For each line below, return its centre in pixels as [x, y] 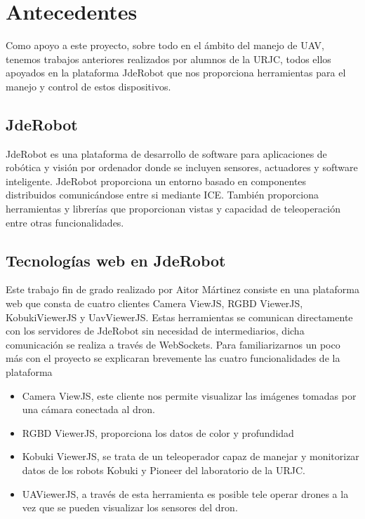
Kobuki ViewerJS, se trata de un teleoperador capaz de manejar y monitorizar [191, 456]
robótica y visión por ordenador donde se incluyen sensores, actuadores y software [182, 167]
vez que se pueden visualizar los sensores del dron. [130, 507]
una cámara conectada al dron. [88, 409]
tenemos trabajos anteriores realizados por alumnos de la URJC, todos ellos [168, 59]
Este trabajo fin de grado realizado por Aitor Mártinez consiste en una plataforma [182, 289]
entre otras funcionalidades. [65, 222]
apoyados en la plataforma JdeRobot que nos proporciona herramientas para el [176, 73]
